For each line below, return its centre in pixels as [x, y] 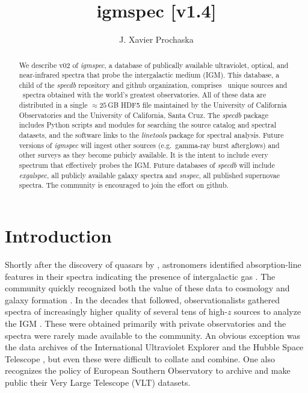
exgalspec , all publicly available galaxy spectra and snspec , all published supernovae [149, 175]
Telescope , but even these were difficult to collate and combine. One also [140, 358]
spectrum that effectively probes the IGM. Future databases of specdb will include [147, 165]
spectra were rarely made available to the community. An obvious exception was [153, 335]
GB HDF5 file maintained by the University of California [197, 105]
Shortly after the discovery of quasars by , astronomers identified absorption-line [153, 264]
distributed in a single [53, 105]
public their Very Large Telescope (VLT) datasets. [98, 382]
